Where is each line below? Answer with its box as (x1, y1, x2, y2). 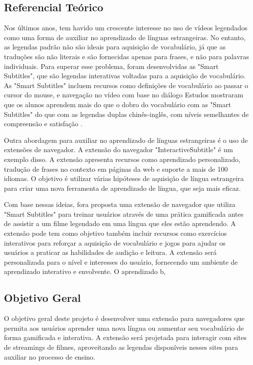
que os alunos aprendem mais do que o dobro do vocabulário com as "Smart (4, 99, 231, 109)
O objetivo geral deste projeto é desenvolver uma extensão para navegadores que (4, 313, 245, 323)
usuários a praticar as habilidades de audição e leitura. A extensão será (4, 247, 217, 257)
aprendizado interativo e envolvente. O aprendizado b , (4, 266, 166, 276)
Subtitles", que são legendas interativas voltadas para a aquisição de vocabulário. (4, 70, 246, 81)
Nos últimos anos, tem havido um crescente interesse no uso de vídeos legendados (4, 23, 248, 33)
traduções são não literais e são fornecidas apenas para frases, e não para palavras (4, 51, 249, 61)
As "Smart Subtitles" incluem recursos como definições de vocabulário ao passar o (4, 80, 249, 90)
